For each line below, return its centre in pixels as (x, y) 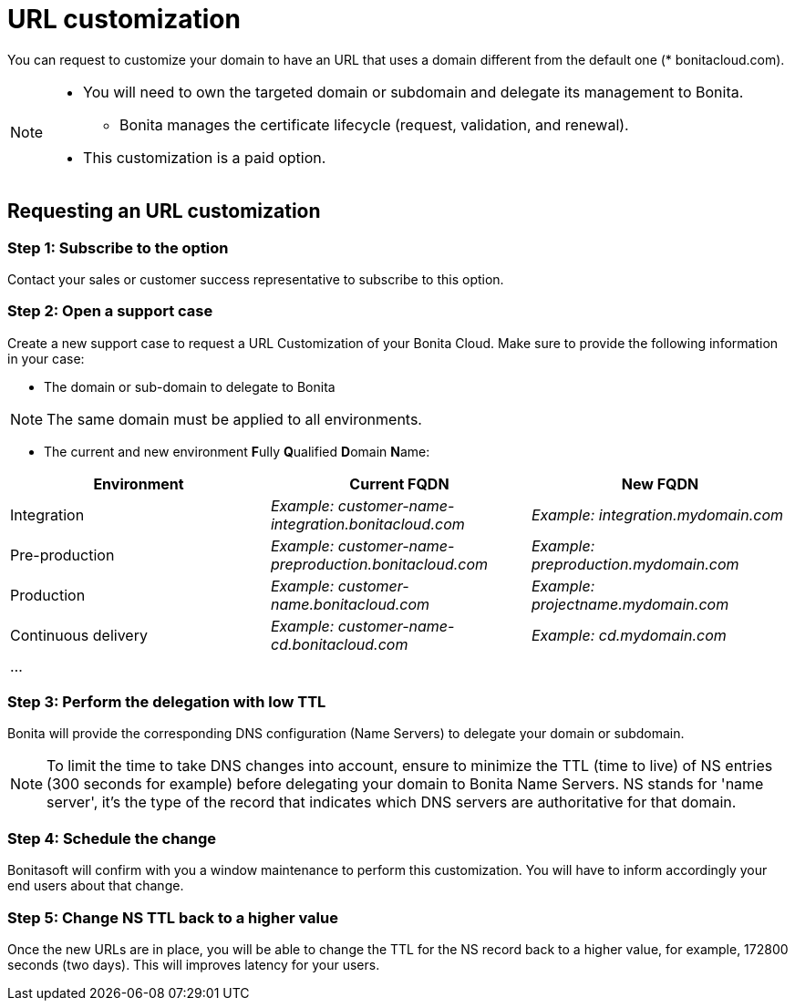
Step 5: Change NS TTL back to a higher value (173, 917)
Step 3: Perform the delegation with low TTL (167, 702)
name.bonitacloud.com (350, 604)
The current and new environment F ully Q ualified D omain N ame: (237, 451)
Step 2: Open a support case (110, 311)
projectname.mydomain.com (630, 604)
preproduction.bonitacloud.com (379, 564)
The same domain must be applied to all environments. (234, 419)
